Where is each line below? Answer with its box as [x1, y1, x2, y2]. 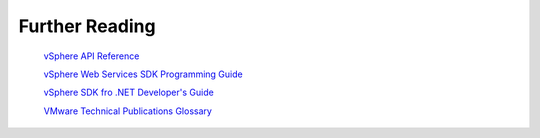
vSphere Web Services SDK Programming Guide [43, 68, 244, 80]
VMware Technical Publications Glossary [43, 105, 212, 117]
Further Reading [18, 15, 156, 37]
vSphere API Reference [43, 50, 140, 62]
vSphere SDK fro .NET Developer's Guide [43, 86, 214, 99]
